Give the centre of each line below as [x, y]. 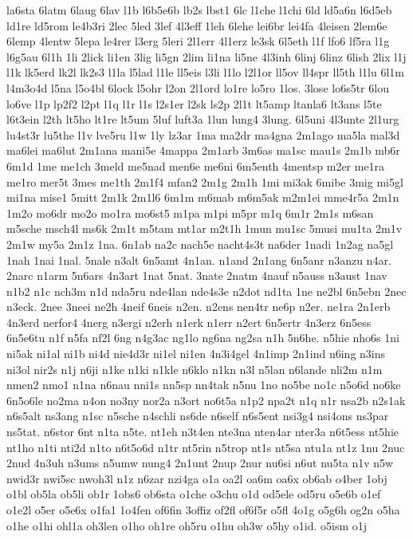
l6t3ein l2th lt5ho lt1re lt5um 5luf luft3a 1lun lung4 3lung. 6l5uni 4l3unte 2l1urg [203, 119]
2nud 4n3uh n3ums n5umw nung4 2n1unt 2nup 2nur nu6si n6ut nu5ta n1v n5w [200, 463]
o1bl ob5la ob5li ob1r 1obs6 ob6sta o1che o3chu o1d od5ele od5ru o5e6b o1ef [194, 494]
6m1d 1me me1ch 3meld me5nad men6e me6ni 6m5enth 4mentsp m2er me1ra [196, 165]
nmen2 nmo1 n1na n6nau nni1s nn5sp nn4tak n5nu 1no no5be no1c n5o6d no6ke [204, 385]
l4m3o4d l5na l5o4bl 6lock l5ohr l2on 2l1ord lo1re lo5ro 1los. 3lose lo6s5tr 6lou [198, 87]
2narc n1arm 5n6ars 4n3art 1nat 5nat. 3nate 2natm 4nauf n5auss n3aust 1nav [197, 275]
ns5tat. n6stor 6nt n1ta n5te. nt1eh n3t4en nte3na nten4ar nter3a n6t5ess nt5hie [203, 432]
